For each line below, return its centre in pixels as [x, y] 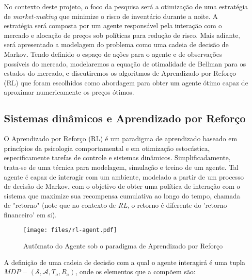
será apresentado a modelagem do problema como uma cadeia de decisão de [116, 44]
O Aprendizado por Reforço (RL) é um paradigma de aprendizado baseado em [121, 139]
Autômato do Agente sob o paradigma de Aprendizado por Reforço [123, 246]
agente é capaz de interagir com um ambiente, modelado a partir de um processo [124, 176]
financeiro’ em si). [31, 214]
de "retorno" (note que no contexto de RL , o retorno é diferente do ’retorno [116, 205]
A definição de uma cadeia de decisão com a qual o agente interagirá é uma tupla [125, 262]
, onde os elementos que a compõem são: [135, 272]
